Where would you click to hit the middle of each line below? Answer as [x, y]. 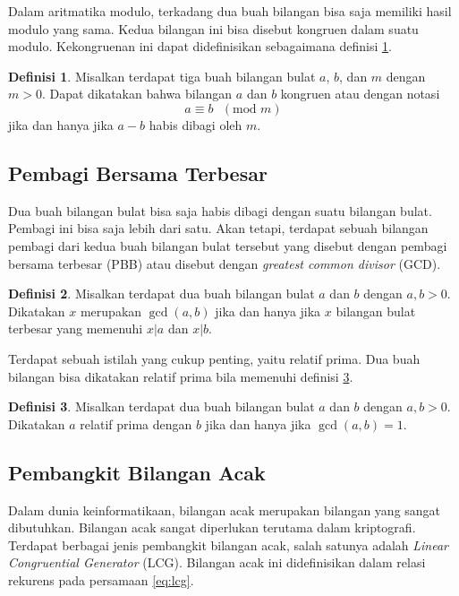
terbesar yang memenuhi [76, 328]
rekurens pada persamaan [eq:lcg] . [101, 579]
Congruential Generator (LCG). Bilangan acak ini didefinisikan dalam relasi [217, 562]
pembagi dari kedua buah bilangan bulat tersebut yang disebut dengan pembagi [228, 245]
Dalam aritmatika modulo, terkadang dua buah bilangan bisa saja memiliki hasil [230, 11]
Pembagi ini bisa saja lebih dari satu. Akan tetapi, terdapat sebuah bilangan [218, 228]
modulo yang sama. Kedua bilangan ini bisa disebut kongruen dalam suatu [213, 28]
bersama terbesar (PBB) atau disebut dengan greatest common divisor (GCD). [225, 263]
